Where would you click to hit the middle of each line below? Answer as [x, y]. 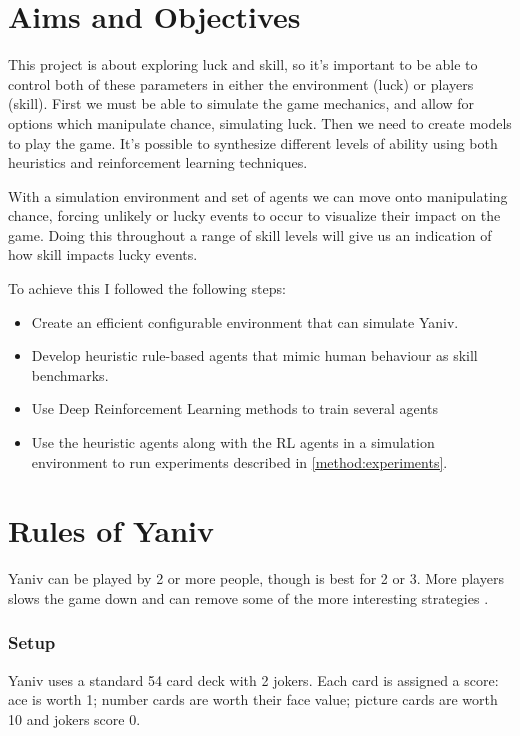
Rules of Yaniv [111, 530]
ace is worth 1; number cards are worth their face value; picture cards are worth [253, 699]
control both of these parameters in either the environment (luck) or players [241, 83]
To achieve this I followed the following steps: [147, 288]
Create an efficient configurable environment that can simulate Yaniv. [245, 321]
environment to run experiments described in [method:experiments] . [239, 461]
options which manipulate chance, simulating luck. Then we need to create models [260, 122]
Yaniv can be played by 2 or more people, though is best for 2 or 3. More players [256, 578]
